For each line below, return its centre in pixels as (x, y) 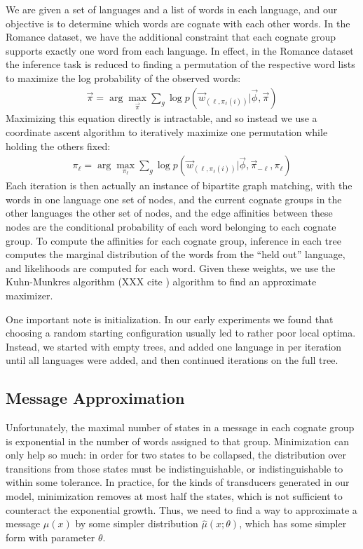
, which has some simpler (293, 523)
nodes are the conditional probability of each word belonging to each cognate (171, 226)
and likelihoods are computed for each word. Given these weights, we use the (171, 267)
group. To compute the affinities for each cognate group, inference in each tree (173, 240)
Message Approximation (95, 398)
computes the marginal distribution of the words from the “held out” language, (176, 254)
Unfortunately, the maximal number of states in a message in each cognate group (180, 427)
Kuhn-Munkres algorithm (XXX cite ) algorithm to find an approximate (161, 282)
